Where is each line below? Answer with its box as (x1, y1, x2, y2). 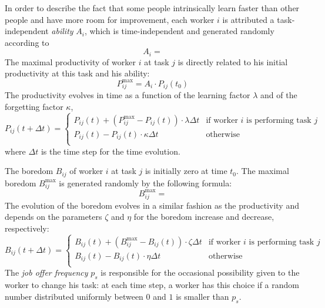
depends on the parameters (5, 210, 102, 223)
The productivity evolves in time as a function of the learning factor (5, 89, 250, 101)
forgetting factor (5, 100, 63, 112)
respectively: (5, 222, 49, 234)
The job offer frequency (5, 266, 88, 279)
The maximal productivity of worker (5, 55, 136, 68)
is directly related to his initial (177, 55, 288, 68)
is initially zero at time (145, 165, 227, 177)
